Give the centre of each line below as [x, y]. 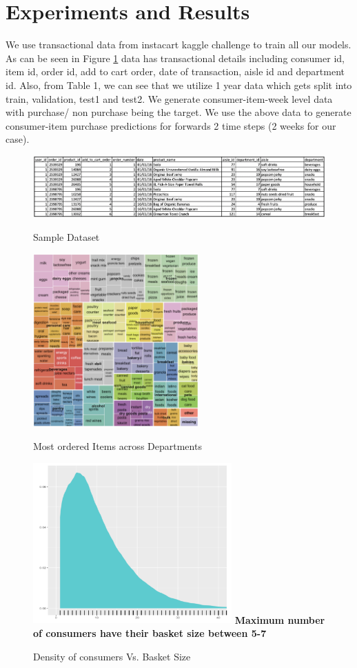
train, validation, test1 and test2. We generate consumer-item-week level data [169, 98]
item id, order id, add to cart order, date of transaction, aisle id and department [175, 71]
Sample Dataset [67, 236]
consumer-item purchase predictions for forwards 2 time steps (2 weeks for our [171, 125]
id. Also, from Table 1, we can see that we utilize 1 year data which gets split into [179, 85]
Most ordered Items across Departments [118, 445]
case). [18, 139]
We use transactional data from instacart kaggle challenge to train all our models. [178, 45]
